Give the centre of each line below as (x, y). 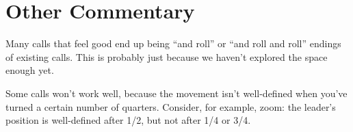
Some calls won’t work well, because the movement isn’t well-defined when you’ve (176, 93)
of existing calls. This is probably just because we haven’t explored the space (167, 56)
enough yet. (30, 70)
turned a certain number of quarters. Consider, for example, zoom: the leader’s (171, 106)
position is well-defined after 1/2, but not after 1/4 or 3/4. (128, 120)
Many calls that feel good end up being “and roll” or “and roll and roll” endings (173, 43)
